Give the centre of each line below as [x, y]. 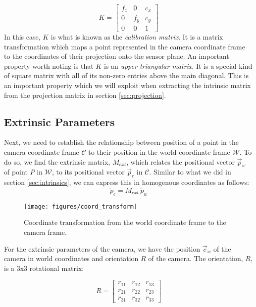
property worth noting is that [49, 66]
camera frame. [45, 232]
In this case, [22, 37]
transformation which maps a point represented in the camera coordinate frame [125, 46]
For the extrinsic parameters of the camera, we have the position [102, 248]
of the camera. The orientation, [196, 258]
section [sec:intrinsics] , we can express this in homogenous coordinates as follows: [127, 182]
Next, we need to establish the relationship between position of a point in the [122, 142]
